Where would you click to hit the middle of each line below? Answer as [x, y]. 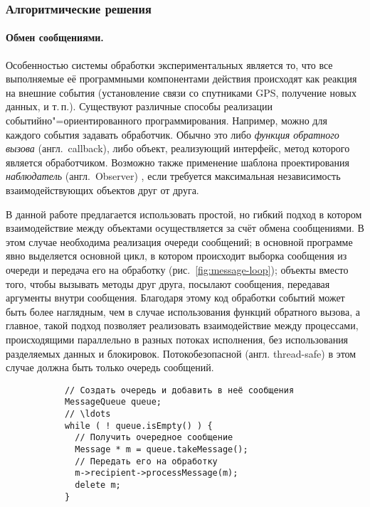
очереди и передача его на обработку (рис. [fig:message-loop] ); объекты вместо [177, 269]
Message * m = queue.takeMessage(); [162, 449]
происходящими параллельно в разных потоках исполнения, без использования [177, 339]
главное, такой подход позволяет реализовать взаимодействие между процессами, [182, 325]
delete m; [98, 485]
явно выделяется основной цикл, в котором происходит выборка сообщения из [176, 256]
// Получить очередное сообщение [154, 438]
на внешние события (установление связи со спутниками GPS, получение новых [181, 92]
